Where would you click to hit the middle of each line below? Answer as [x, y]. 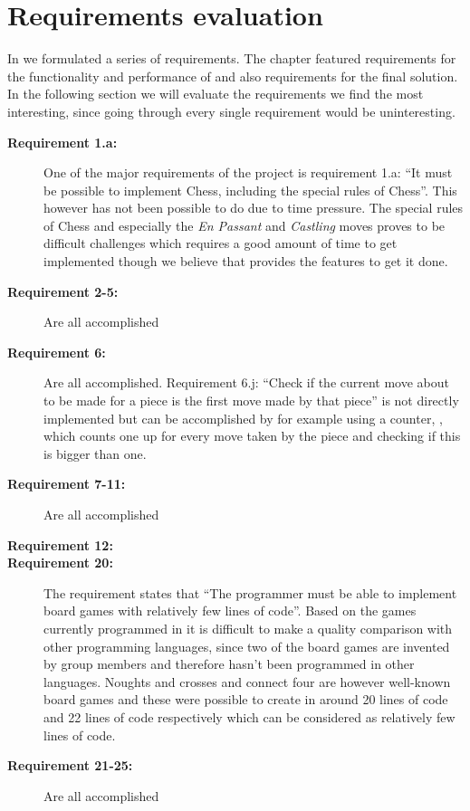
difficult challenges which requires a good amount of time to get [221, 243]
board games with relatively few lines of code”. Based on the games [230, 611]
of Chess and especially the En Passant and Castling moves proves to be [245, 225]
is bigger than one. [95, 453]
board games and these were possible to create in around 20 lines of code [246, 699]
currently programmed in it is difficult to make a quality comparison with [248, 628]
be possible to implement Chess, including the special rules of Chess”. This [250, 190]
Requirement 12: [60, 544]
